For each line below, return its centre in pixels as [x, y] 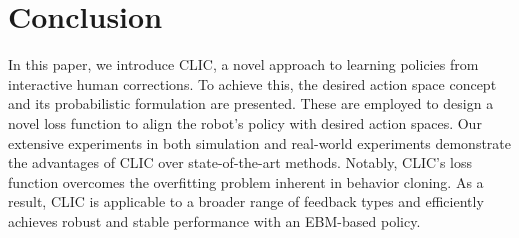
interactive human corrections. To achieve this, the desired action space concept [252, 83]
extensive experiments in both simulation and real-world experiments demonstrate [260, 142]
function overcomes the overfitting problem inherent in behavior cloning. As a [246, 181]
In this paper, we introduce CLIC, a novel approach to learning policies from [243, 64]
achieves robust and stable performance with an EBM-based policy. [214, 220]
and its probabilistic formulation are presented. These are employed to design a [251, 103]
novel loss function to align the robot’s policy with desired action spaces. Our [245, 122]
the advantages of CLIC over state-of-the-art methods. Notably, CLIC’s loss [240, 162]
